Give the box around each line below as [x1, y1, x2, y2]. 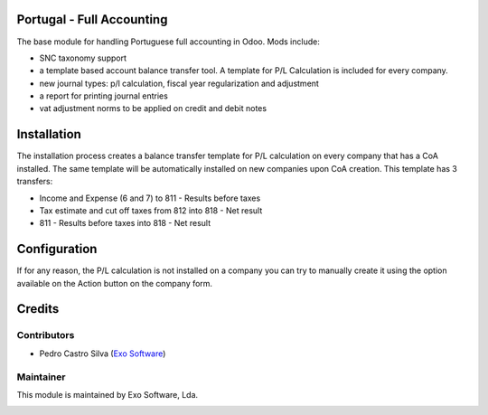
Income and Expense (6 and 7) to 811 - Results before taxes [39, 193, 261, 203]
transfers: [16, 176, 53, 187]
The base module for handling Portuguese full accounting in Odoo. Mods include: [16, 36, 320, 47]
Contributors [16, 329, 75, 342]
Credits [16, 301, 60, 316]
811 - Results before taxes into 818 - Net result [39, 218, 211, 229]
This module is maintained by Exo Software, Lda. [16, 389, 199, 400]
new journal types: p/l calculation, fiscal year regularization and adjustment [39, 78, 320, 89]
